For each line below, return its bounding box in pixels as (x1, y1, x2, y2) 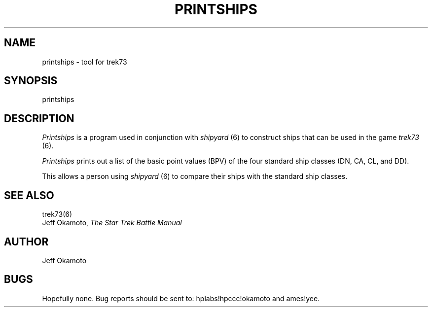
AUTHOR (4, 235, 49, 248)
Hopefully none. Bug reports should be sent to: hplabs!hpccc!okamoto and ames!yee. (42, 294, 320, 303)
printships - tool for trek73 (42, 57, 127, 66)
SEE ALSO (4, 189, 54, 202)
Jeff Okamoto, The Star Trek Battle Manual (42, 218, 182, 227)
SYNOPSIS (4, 74, 58, 87)
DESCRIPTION (4, 112, 74, 125)
